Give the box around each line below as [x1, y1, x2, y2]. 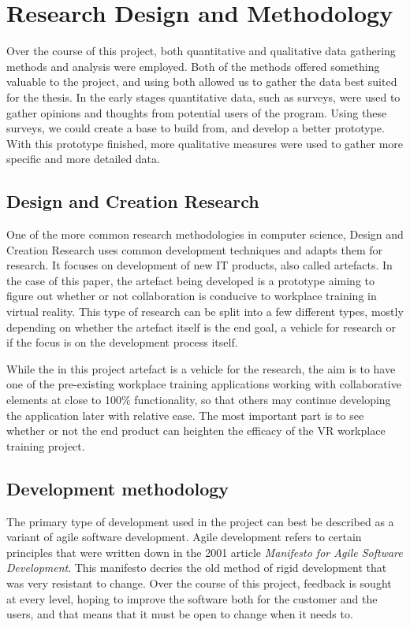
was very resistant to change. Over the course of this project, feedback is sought [6, 574, 392, 591]
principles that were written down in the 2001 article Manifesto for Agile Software [6, 544, 403, 560]
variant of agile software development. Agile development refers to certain [6, 529, 362, 545]
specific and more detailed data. [6, 150, 160, 167]
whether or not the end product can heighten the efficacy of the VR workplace [6, 422, 386, 439]
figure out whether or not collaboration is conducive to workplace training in [6, 288, 377, 304]
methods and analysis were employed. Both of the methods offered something [6, 58, 380, 74]
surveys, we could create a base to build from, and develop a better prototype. [6, 120, 385, 136]
